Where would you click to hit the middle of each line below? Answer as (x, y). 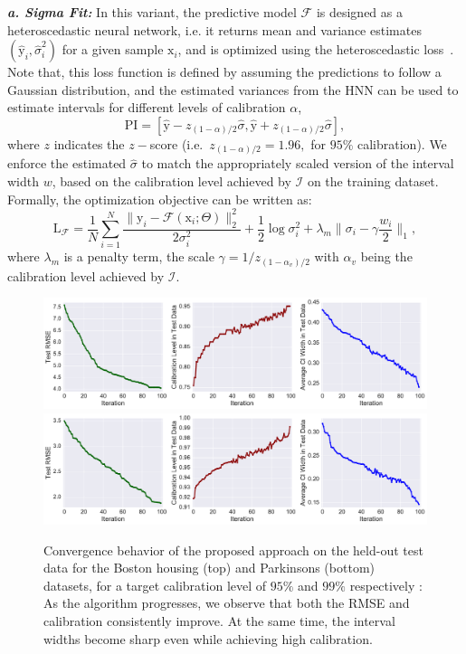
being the (386, 256)
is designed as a (359, 12)
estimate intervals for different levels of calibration (147, 107)
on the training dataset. (373, 181)
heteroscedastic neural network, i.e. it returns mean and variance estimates (214, 29)
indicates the (89, 143)
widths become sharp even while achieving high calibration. (208, 638)
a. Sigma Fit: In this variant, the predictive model (152, 12)
